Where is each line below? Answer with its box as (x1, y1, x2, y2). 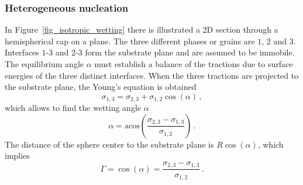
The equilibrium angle (5, 58, 84, 69)
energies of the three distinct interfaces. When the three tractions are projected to (5, 69, 299, 81)
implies (5, 149, 30, 162)
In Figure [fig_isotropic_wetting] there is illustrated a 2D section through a (5, 23, 278, 36)
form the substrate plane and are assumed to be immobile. (85, 46, 295, 58)
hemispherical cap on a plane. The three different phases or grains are (5, 34, 255, 47)
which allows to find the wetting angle (5, 102, 142, 114)
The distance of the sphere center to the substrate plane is (5, 138, 214, 150)
